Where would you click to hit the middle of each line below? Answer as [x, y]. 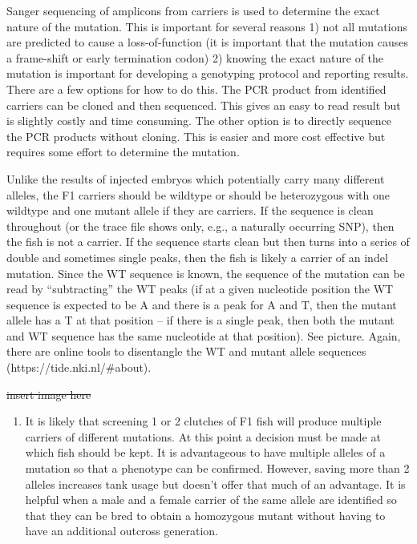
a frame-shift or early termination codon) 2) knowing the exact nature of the [195, 57]
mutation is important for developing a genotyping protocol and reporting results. [208, 73]
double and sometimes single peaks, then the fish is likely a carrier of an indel [197, 257]
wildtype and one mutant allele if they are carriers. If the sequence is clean [190, 210]
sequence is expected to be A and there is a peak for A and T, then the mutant [202, 304]
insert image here [49, 394]
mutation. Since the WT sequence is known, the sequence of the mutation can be [206, 273]
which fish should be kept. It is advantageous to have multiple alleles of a [205, 452]
